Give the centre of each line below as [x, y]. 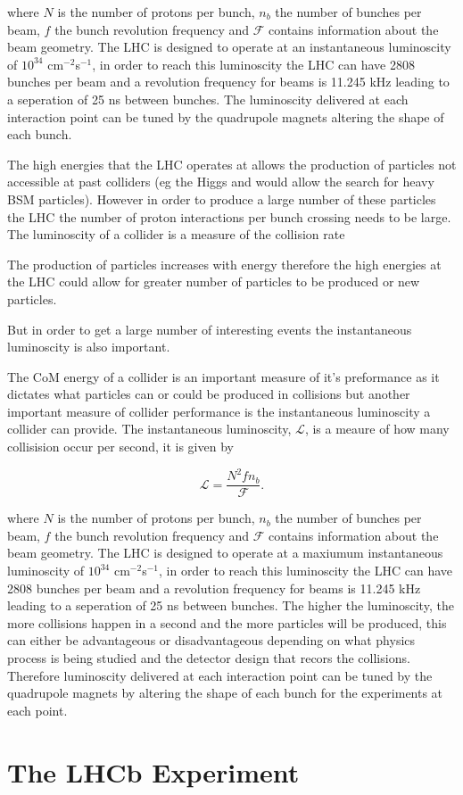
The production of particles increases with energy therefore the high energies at [224, 264]
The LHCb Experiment [153, 771]
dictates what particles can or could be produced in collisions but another [209, 394]
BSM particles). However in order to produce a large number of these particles [222, 199]
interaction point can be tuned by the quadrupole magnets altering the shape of [226, 116]
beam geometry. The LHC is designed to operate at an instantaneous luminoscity [229, 47]
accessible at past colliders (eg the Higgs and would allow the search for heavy [221, 182]
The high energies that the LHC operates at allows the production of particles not [232, 164]
